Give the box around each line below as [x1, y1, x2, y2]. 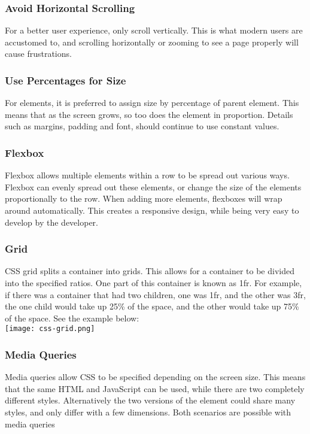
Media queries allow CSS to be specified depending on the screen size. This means [5, 371, 306, 383]
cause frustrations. [5, 47, 72, 60]
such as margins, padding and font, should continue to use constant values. [5, 120, 279, 132]
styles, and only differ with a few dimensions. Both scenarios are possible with [5, 406, 291, 418]
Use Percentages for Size [5, 72, 126, 87]
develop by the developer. [5, 216, 98, 228]
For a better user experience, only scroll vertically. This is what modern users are [5, 24, 303, 37]
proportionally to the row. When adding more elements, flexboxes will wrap [5, 192, 282, 205]
